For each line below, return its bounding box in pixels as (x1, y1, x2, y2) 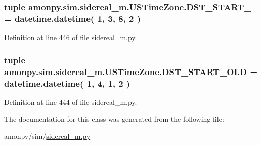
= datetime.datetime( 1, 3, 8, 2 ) (4, 12, 141, 24)
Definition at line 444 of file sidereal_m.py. (4, 96, 137, 107)
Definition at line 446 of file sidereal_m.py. (4, 32, 137, 43)
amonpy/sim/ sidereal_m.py (4, 130, 91, 141)
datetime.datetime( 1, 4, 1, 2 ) (4, 77, 130, 89)
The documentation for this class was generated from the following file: (4, 114, 224, 124)
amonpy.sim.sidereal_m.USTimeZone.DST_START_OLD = (4, 65, 258, 78)
